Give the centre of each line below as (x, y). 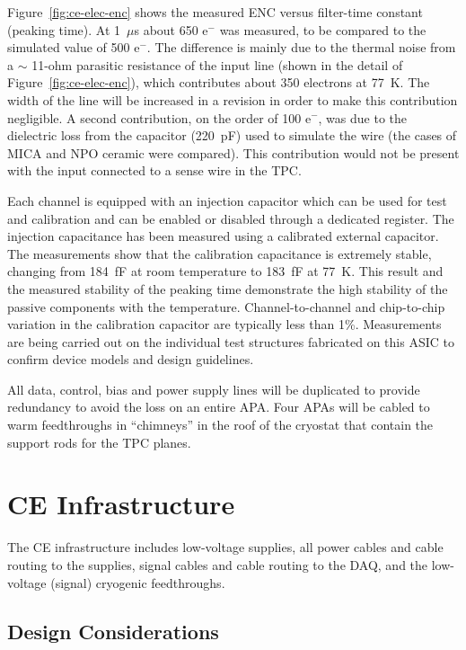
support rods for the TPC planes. (99, 442)
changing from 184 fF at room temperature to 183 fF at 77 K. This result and (225, 271)
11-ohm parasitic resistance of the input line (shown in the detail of (217, 64)
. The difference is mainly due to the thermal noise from (301, 47)
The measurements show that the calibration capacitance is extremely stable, (220, 253)
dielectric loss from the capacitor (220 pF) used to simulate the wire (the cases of (232, 135)
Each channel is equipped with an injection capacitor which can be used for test (227, 200)
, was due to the (363, 117)
